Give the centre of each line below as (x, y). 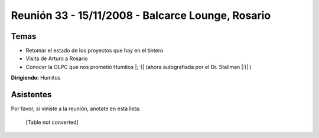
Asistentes (31, 95)
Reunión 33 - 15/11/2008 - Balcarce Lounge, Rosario (141, 15)
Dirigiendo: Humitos (36, 78)
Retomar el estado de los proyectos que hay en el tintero (95, 51)
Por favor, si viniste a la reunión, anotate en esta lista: (76, 109)
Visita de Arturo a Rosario (57, 58)
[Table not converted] (52, 122)
